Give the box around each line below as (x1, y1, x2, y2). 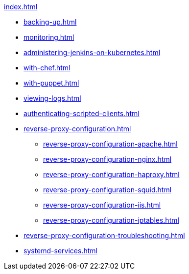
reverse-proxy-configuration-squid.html (43, 185, 172, 194)
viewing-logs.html (24, 94, 81, 102)
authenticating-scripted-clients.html (24, 109, 140, 118)
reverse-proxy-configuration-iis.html (43, 201, 161, 209)
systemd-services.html (24, 246, 97, 255)
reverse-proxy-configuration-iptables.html (43, 216, 179, 224)
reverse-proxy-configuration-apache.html (43, 140, 178, 148)
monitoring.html (24, 33, 74, 41)
